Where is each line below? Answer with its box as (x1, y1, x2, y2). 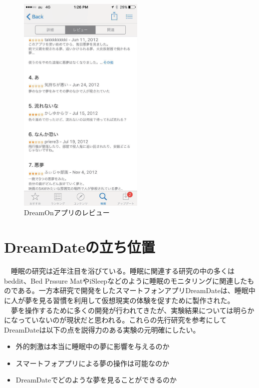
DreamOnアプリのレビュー (24, 207, 110, 218)
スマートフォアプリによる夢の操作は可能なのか (15, 358, 169, 368)
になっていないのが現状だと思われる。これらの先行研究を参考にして (4, 315, 227, 325)
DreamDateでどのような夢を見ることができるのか (15, 375, 177, 385)
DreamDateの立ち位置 (4, 237, 155, 257)
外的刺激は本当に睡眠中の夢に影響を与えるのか (15, 341, 170, 352)
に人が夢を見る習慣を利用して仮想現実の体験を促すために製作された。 (4, 295, 235, 305)
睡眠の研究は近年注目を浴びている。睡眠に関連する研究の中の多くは (10, 266, 235, 276)
